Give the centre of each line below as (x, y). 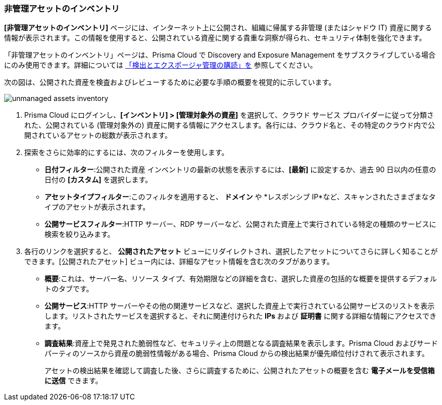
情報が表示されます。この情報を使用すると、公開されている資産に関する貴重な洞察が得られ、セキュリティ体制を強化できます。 (215, 38)
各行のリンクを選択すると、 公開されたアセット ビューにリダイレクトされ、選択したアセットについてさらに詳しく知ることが (231, 251)
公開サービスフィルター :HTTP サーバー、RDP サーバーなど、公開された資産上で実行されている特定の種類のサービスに (240, 224)
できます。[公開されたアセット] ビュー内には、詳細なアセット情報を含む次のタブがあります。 (179, 262)
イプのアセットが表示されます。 (97, 207)
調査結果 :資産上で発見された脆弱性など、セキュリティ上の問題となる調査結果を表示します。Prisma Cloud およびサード (241, 343)
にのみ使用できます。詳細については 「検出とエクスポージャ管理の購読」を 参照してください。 (161, 65)
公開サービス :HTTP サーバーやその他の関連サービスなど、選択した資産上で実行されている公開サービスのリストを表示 (240, 306)
